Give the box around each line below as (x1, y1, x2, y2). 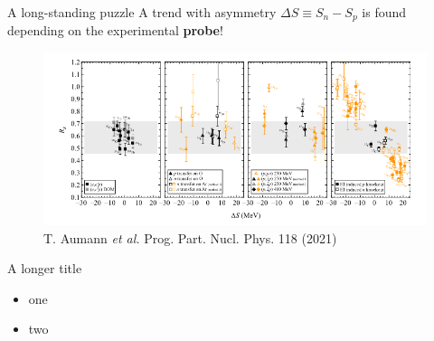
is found (362, 3, 407, 21)
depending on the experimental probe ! (7, 21, 223, 40)
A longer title (7, 259, 82, 278)
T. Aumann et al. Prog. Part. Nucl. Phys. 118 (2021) (43, 228, 337, 247)
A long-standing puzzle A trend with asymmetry (7, 3, 277, 21)
